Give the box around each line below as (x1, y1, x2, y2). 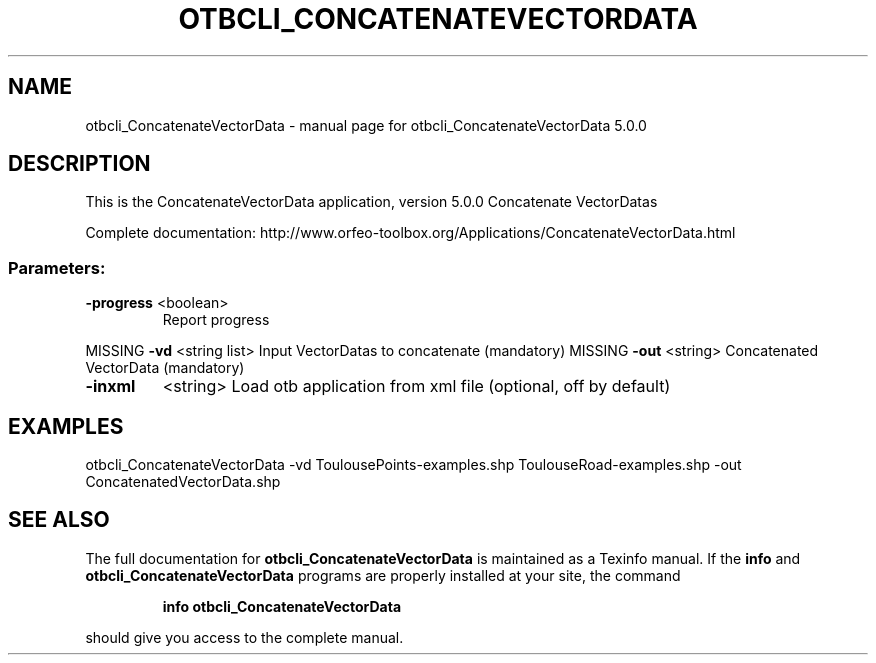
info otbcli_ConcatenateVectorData (162, 597, 402, 615)
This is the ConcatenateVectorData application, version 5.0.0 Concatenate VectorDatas (85, 193, 658, 211)
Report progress (162, 311, 270, 329)
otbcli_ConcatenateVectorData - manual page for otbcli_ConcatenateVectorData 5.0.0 (85, 116, 647, 134)
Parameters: (8, 257, 106, 278)
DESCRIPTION (8, 151, 151, 177)
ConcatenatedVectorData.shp (85, 473, 281, 491)
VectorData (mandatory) (85, 359, 245, 377)
